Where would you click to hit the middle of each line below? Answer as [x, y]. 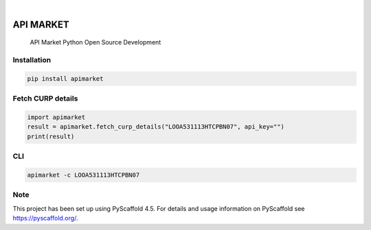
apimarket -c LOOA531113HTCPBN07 [83, 175]
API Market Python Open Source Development [95, 42]
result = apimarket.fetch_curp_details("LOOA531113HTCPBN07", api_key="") [156, 127]
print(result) [51, 136]
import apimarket [56, 117]
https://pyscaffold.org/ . [45, 218]
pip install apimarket [65, 78]
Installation [32, 60]
